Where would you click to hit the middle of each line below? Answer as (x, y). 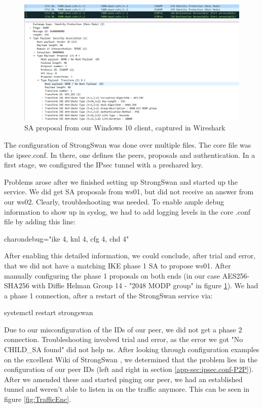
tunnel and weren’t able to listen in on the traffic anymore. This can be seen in (127, 389)
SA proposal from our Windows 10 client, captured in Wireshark (125, 128)
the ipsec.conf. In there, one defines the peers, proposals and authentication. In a (130, 155)
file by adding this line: (40, 222)
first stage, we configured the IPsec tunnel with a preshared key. (104, 165)
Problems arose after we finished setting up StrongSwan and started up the (121, 181)
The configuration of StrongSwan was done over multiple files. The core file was (128, 144)
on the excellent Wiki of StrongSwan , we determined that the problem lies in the (131, 359)
